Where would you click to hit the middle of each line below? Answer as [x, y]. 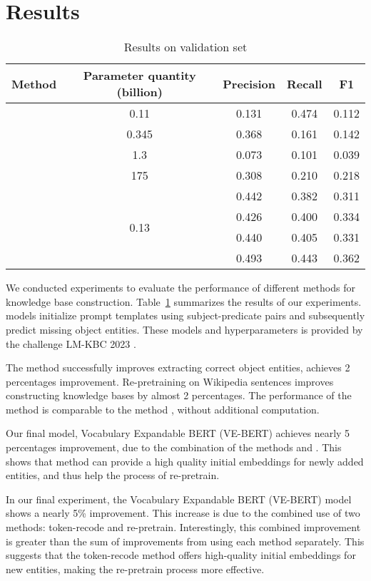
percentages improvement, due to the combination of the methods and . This [174, 447]
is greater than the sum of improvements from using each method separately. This [185, 541]
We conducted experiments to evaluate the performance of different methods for [181, 288]
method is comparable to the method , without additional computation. [163, 409]
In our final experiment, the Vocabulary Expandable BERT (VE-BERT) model [179, 499]
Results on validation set [185, 47]
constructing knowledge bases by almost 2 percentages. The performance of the [179, 395]
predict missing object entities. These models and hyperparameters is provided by [184, 329]
